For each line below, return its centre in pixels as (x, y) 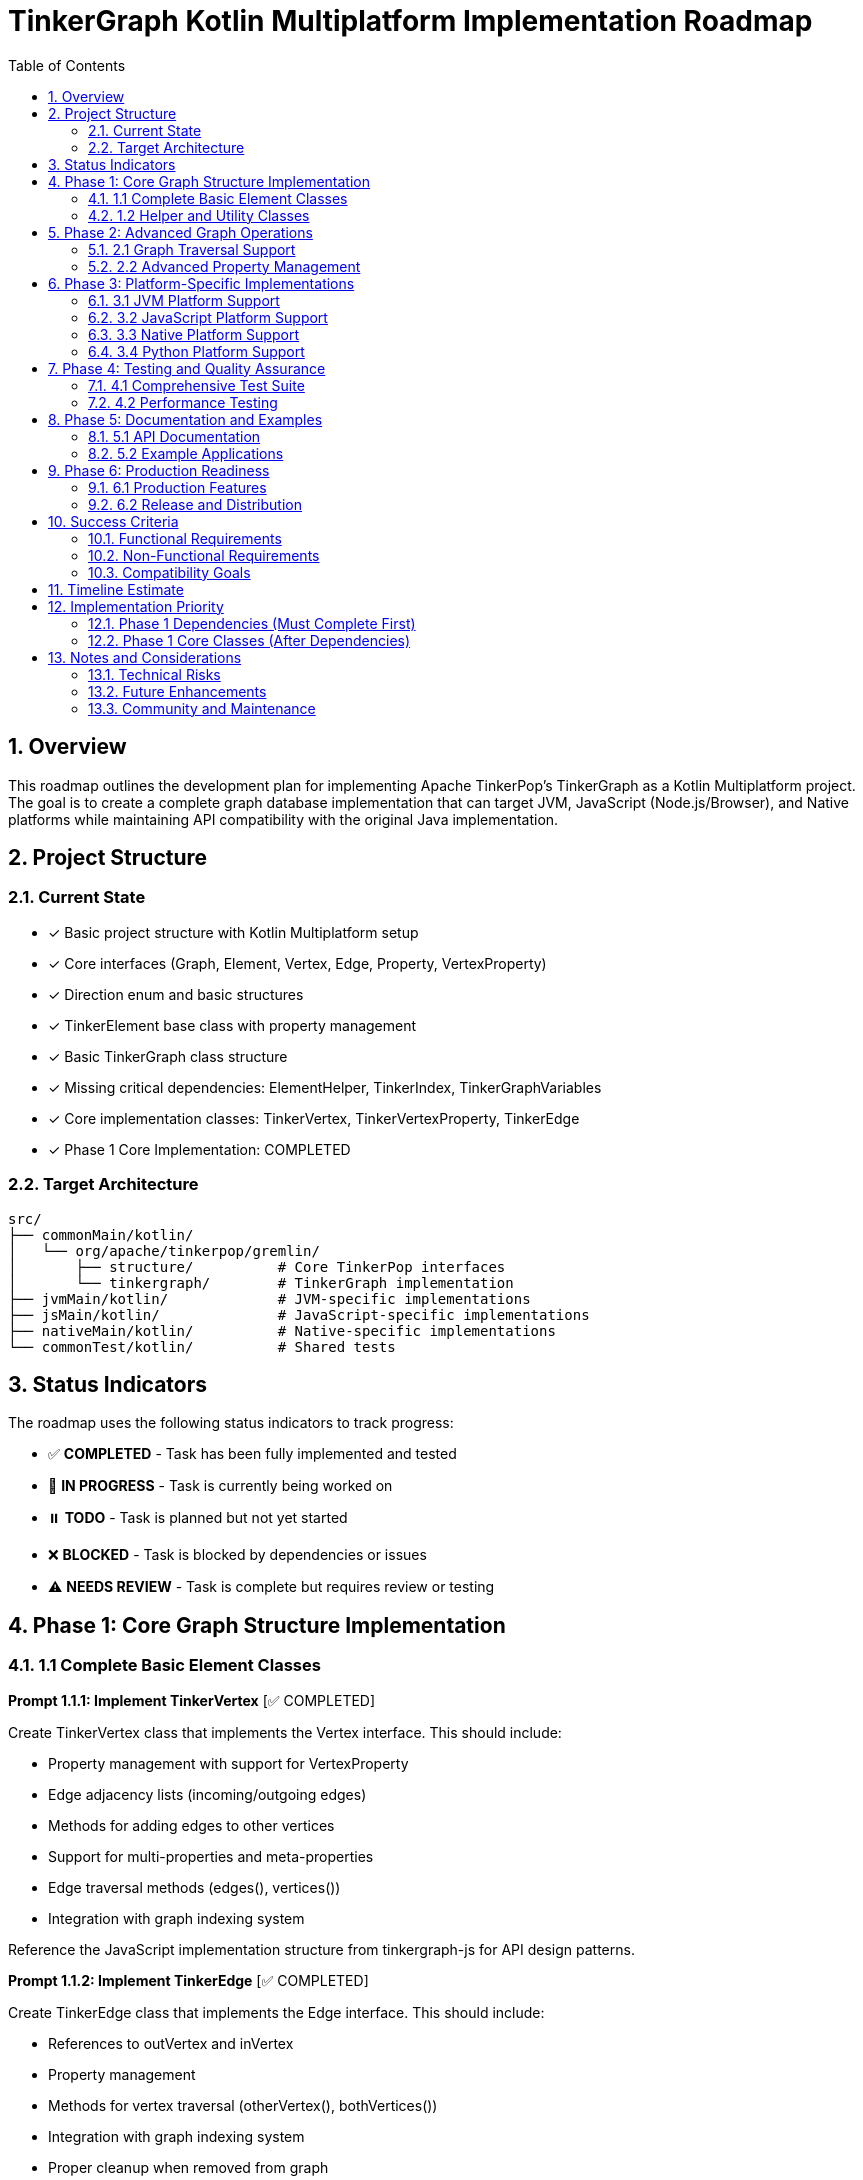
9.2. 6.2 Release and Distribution (195, 504)
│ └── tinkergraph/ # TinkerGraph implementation (261, 1282)
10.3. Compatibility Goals (169, 572)
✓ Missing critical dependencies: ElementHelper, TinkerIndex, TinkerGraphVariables (325, 1087)
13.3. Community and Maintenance (202, 708)
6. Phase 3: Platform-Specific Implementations (201, 283)
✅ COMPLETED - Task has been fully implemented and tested (252, 1454)
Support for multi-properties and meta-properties (211, 1856)
